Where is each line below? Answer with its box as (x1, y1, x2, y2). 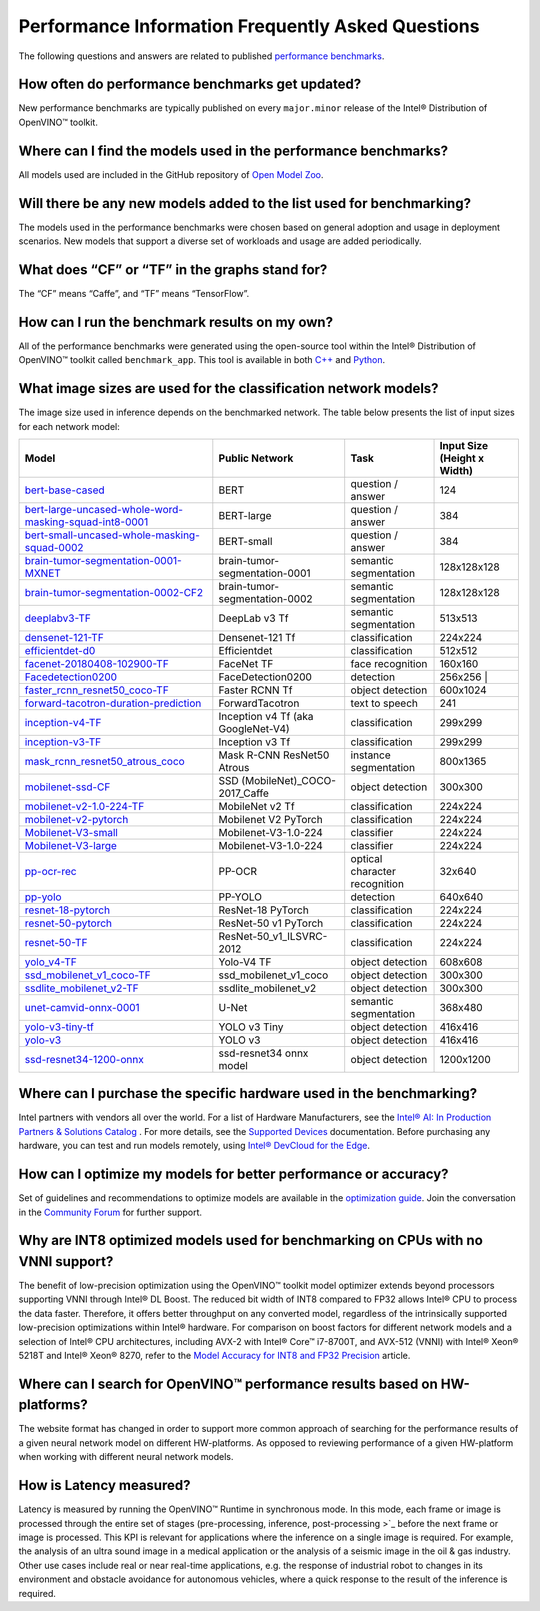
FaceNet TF (218, 656, 274, 670)
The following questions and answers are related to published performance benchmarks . (18, 50, 385, 62)
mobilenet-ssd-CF (24, 780, 111, 794)
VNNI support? (18, 1253, 114, 1270)
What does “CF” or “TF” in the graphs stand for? (18, 261, 328, 278)
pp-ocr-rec (24, 864, 77, 878)
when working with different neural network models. (18, 1451, 234, 1463)
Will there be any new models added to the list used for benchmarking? (18, 195, 472, 212)
